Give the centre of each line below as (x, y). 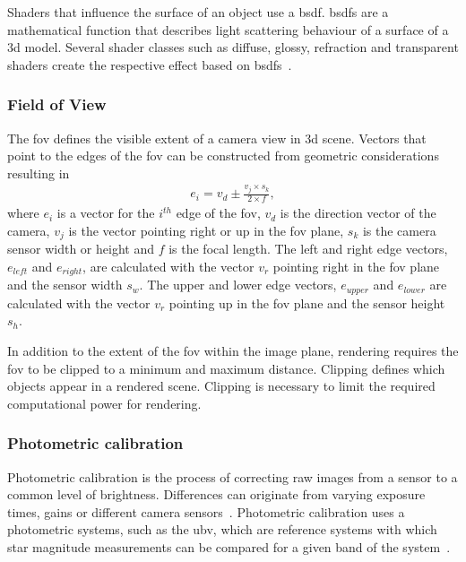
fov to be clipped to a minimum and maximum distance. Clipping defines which (226, 368)
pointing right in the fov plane (356, 266)
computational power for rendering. (104, 403)
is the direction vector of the (358, 213)
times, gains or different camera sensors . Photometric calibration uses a (206, 511)
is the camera (399, 230)
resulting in (39, 173)
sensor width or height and (81, 249)
